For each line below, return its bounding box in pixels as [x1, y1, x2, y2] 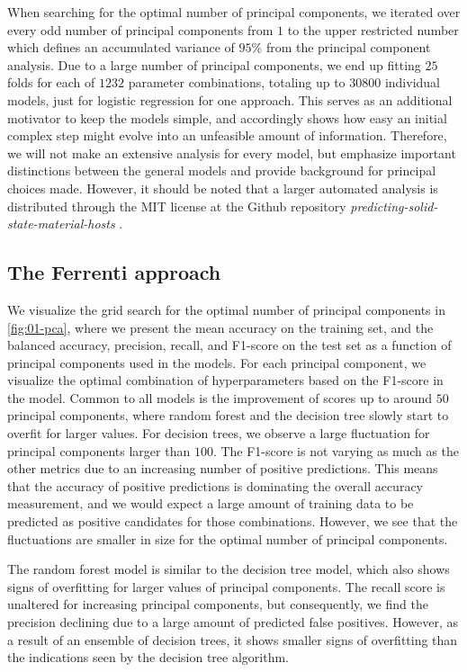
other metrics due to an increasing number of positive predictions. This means [7, 459, 438, 478]
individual [384, 73, 441, 92]
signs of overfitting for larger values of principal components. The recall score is [7, 577, 445, 596]
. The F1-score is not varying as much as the [212, 441, 460, 460]
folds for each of [7, 73, 95, 92]
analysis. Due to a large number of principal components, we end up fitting [7, 55, 421, 74]
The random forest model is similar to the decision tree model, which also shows [7, 560, 450, 578]
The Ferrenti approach [7, 258, 221, 286]
